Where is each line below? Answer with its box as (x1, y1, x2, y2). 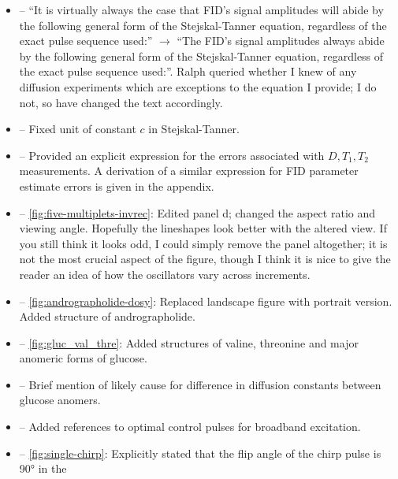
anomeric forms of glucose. (19, 350, 147, 366)
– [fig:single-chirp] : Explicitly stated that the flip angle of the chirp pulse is (19, 444, 381, 461)
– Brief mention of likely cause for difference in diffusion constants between (19, 376, 381, 392)
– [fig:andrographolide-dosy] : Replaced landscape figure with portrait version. (19, 292, 392, 309)
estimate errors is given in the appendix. (19, 177, 214, 194)
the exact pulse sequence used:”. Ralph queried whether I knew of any (19, 63, 357, 80)
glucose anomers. (19, 392, 101, 408)
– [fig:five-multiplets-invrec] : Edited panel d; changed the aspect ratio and (19, 204, 375, 221)
